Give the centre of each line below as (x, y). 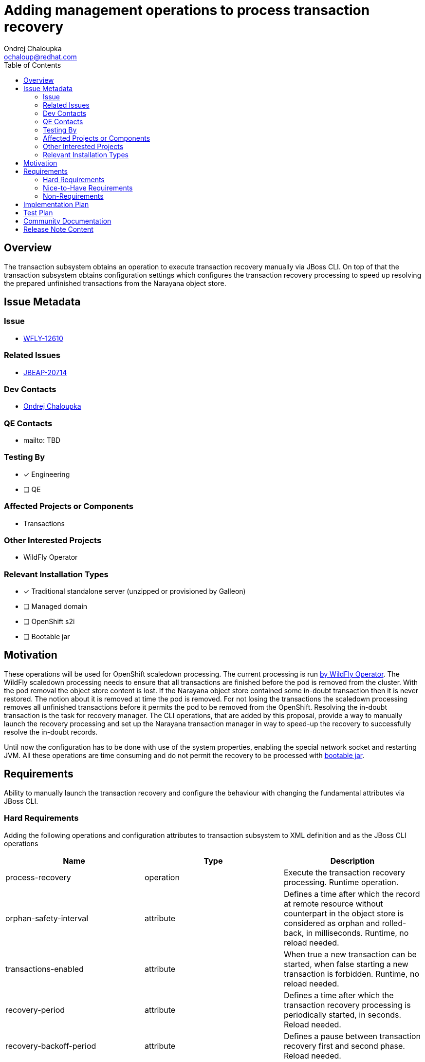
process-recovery (38, 877)
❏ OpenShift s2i (49, 622)
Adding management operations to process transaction (187, 10)
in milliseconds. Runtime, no (357, 933)
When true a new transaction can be (350, 954)
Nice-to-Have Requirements (88, 188)
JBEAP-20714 (45, 372)
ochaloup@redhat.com (40, 57)
